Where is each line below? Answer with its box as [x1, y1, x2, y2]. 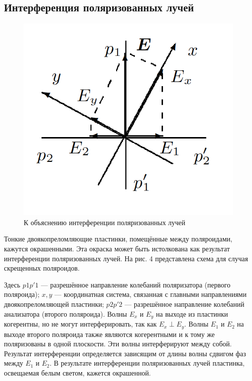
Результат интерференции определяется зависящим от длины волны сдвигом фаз [4, 348, 246, 358]
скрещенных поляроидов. [4, 263, 80, 273]
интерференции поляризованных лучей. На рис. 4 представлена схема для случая [4, 253, 249, 263]
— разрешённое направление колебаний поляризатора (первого [41, 279, 231, 289]
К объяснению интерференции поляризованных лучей [24, 217, 186, 227]
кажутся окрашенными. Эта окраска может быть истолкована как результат [4, 243, 230, 254]
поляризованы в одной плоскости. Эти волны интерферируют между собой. [4, 338, 232, 349]
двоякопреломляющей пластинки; [4, 299, 104, 309]
